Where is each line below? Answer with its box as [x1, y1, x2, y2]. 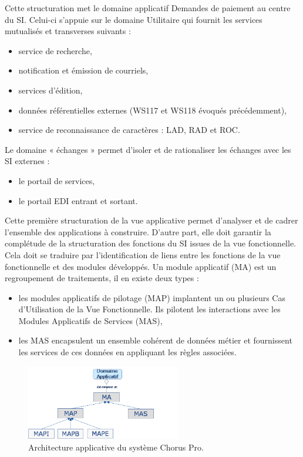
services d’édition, [18, 84, 83, 96]
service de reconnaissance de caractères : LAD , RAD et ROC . [18, 124, 240, 136]
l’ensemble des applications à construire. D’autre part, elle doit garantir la [5, 225, 271, 238]
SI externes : [5, 155, 50, 167]
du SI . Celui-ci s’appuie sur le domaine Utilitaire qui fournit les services [5, 13, 262, 25]
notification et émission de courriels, [18, 64, 149, 76]
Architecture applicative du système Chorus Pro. [28, 441, 204, 453]
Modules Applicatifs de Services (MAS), [18, 314, 163, 326]
